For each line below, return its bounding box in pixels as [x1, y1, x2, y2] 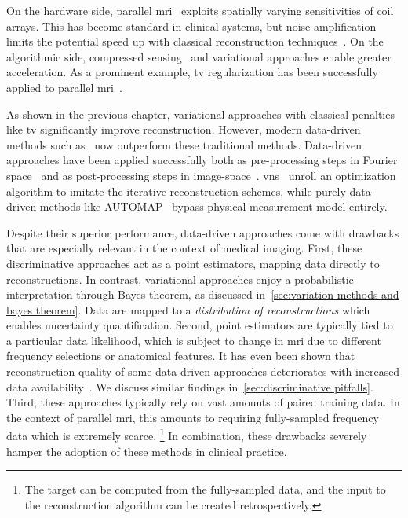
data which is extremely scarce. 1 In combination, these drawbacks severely [6, 425, 367, 444]
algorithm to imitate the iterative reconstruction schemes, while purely [6, 182, 346, 199]
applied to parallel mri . [6, 79, 122, 95]
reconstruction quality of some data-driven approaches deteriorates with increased [6, 363, 400, 380]
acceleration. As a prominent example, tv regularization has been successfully [6, 64, 378, 80]
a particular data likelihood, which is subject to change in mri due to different [6, 332, 381, 348]
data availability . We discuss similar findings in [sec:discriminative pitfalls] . [6, 378, 373, 395]
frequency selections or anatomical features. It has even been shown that [6, 347, 355, 364]
